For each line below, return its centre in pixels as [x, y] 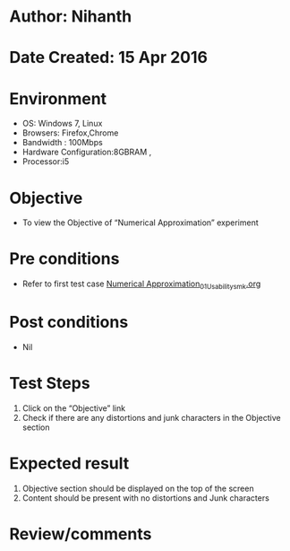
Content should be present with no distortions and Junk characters [146, 498]
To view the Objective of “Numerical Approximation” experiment [140, 223]
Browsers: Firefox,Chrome [70, 133]
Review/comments [81, 534]
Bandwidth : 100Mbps [62, 143]
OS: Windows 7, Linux [62, 124]
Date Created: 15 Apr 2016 [109, 58]
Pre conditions [64, 259]
